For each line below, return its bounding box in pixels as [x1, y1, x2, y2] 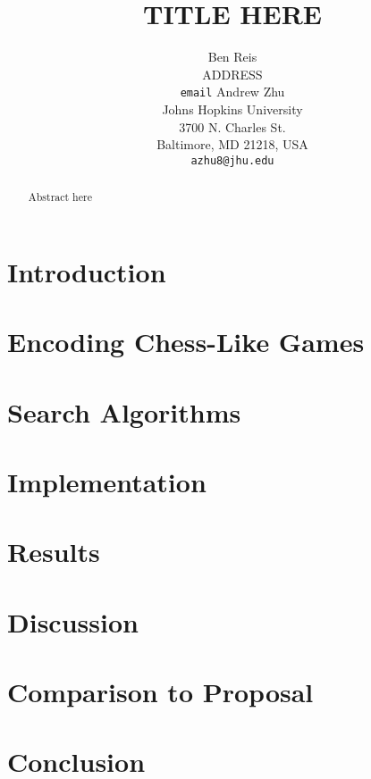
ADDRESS [202, 64, 263, 83]
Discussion [7, 603, 139, 640]
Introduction [7, 253, 166, 289]
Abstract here [28, 189, 92, 205]
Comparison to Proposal [7, 674, 314, 710]
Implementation [7, 463, 207, 499]
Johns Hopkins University [162, 99, 303, 118]
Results [7, 533, 100, 570]
